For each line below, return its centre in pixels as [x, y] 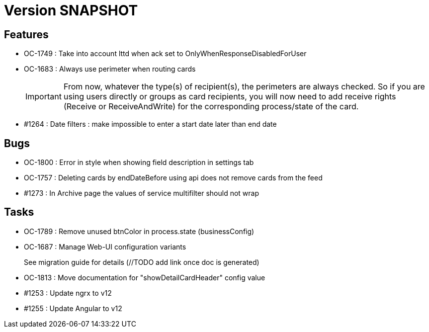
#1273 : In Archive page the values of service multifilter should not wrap [141, 193]
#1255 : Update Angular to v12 [73, 308]
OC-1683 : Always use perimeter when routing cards [110, 69]
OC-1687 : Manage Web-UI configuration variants [105, 247]
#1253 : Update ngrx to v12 [68, 293]
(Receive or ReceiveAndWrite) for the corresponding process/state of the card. [211, 107]
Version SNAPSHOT [71, 10]
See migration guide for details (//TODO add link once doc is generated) [142, 262]
